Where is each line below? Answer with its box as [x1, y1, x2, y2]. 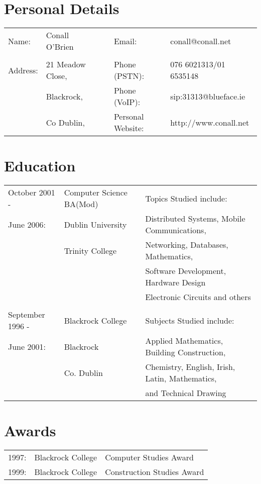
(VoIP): [113, 96, 141, 108]
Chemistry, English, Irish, [145, 361, 235, 373]
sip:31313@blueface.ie [170, 90, 245, 102]
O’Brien [46, 41, 74, 53]
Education [4, 155, 76, 176]
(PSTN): [113, 70, 145, 82]
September [8, 309, 45, 321]
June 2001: [8, 340, 46, 352]
